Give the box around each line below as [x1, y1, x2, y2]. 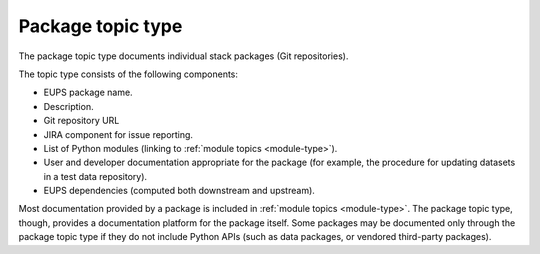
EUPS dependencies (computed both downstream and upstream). [43, 185, 315, 197]
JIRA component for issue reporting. [43, 128, 194, 140]
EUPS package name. [43, 86, 134, 99]
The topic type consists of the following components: [18, 68, 239, 80]
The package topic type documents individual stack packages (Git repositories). [18, 50, 349, 62]
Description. [43, 100, 94, 112]
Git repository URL [43, 115, 120, 127]
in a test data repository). [43, 170, 148, 182]
